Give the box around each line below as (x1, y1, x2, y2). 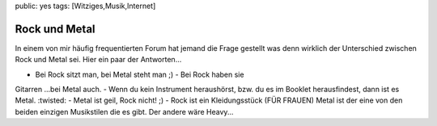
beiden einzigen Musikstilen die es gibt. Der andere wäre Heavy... (15, 107, 234, 116)
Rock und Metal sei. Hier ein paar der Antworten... (15, 55, 182, 65)
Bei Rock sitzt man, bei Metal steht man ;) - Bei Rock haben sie (35, 69, 244, 79)
